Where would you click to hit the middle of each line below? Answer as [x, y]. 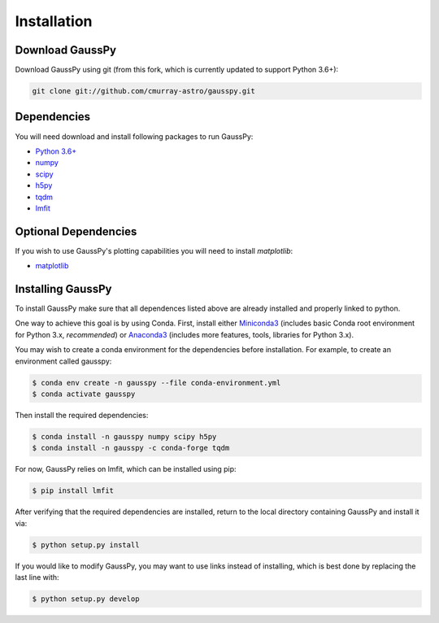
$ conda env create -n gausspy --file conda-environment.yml [156, 383]
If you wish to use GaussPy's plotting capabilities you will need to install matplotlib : [154, 251]
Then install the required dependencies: [82, 416]
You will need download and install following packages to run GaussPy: [134, 136]
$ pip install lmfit [73, 491]
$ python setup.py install [86, 545]
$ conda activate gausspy [84, 394]
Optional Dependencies [76, 231]
